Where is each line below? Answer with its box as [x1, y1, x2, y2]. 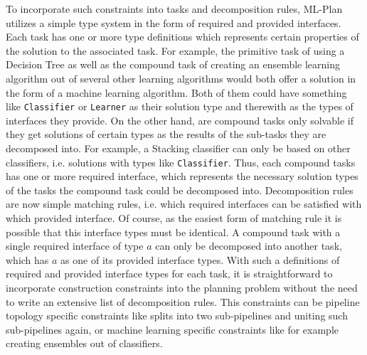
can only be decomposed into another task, [155, 238, 342, 253]
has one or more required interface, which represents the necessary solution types [6, 169, 358, 184]
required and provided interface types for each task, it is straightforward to [6, 266, 333, 281]
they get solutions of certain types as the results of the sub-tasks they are [6, 127, 326, 142]
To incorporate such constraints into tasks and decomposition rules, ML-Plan [6, 1, 343, 16]
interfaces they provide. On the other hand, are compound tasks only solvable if [6, 112, 353, 127]
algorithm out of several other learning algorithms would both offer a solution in [6, 70, 356, 85]
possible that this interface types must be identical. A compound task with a [6, 224, 341, 239]
